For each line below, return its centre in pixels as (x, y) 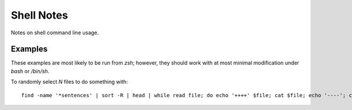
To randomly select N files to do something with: (70, 82)
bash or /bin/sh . (30, 71)
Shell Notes (40, 15)
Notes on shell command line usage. (55, 33)
